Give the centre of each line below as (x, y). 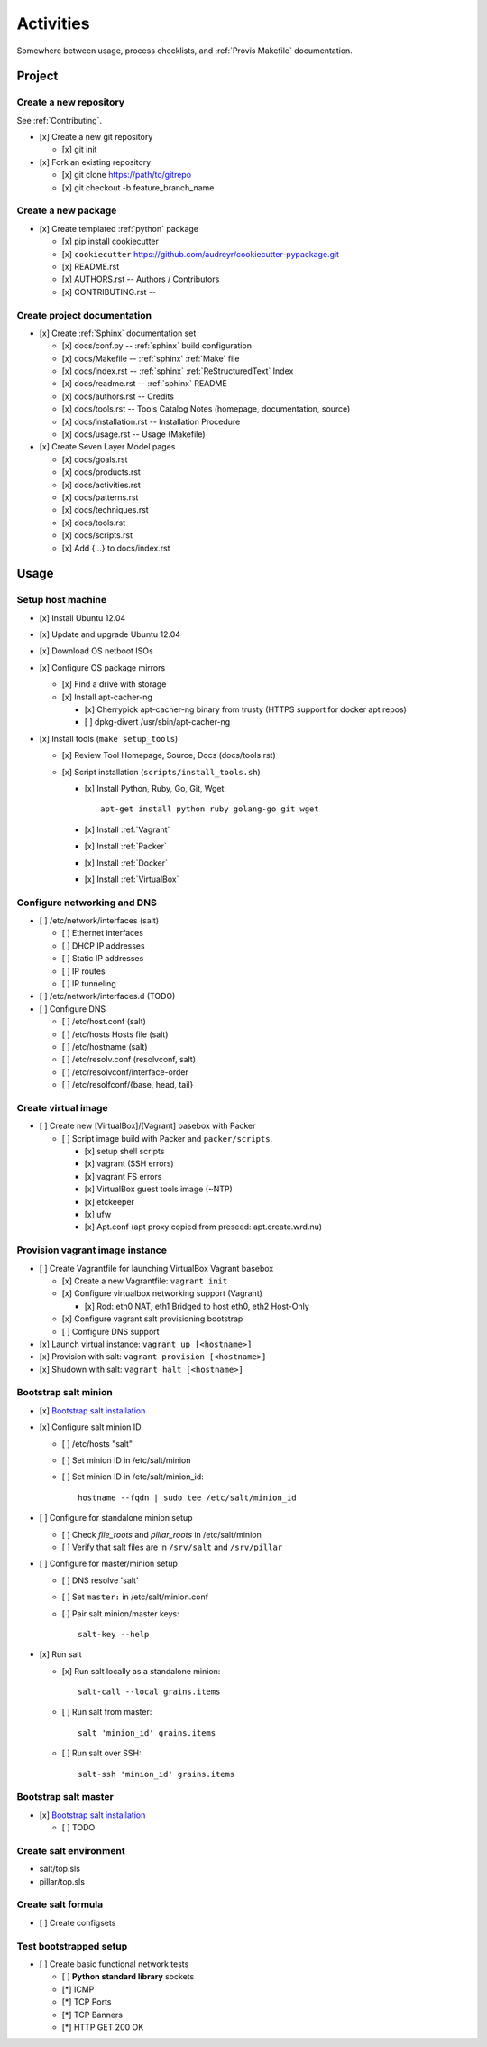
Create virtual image (62, 1107)
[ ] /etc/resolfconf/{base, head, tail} (128, 1085)
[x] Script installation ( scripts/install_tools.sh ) (161, 772)
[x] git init (79, 150)
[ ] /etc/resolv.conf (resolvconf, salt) (129, 1060)
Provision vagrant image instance (92, 1250)
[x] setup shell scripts (124, 1152)
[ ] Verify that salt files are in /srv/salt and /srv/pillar (172, 1547)
